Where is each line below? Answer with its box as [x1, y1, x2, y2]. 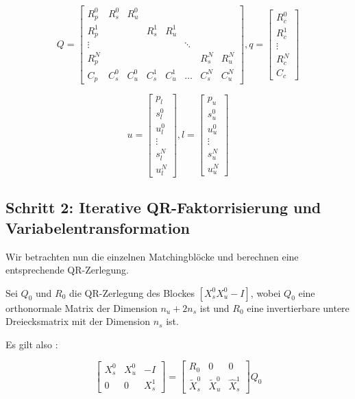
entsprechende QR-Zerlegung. [5, 263, 130, 277]
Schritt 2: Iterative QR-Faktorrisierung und [5, 197, 321, 218]
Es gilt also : [5, 337, 58, 351]
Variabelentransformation [5, 217, 190, 238]
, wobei [250, 285, 281, 300]
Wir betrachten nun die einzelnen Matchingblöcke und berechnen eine [5, 249, 299, 263]
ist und [199, 300, 230, 315]
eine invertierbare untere [247, 300, 350, 315]
